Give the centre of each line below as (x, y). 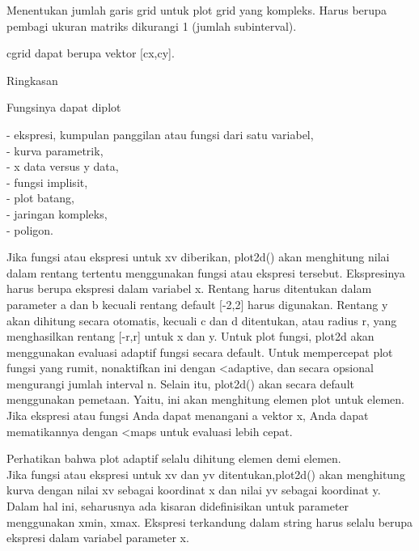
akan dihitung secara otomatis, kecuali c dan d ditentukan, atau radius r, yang (202, 320)
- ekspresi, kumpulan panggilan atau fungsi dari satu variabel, (160, 134)
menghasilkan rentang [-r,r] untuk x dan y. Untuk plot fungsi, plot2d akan (190, 336)
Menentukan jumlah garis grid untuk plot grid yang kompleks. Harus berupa (197, 10)
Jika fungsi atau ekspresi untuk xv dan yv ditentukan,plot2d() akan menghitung (206, 474)
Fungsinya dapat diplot (64, 107)
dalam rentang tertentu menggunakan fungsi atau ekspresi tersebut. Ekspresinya (206, 272)
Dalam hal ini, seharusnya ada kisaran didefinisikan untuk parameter (178, 506)
